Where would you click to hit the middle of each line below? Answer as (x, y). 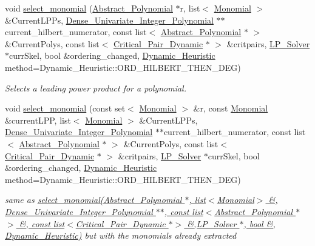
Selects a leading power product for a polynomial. (96, 88)
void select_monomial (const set (65, 108)
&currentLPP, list (38, 120)
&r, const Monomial (231, 108)
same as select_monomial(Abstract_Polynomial (93, 200)
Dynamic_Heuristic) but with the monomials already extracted (121, 235)
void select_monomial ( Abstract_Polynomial (89, 8)
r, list (190, 8)
